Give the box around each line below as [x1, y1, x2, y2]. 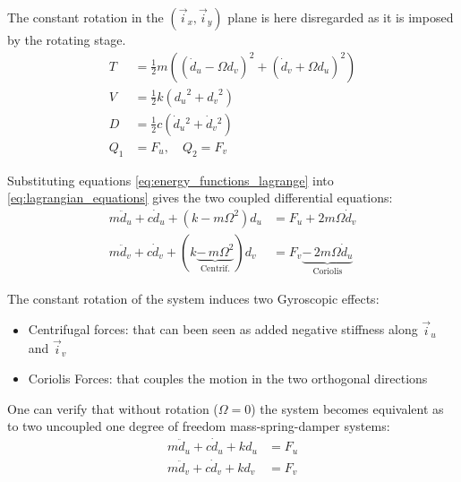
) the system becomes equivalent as [251, 399, 444, 417]
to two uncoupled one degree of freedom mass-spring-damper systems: [7, 417, 390, 435]
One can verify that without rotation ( [7, 399, 218, 417]
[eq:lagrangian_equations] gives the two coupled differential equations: [7, 188, 393, 207]
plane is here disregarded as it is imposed [227, 8, 454, 26]
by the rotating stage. [7, 30, 126, 48]
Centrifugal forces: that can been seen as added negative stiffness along [28, 320, 418, 339]
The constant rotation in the [7, 8, 164, 26]
